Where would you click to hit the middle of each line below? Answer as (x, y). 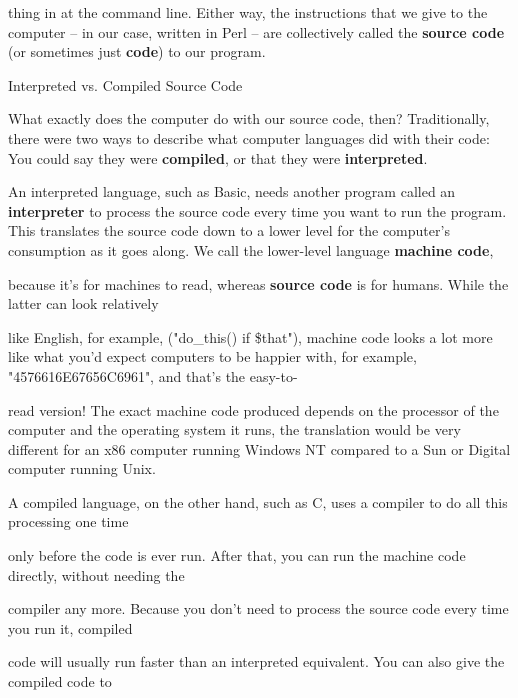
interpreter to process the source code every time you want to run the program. (257, 210)
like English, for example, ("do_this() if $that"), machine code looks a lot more (250, 336)
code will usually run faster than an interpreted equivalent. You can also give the (256, 661)
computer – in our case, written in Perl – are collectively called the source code (256, 31)
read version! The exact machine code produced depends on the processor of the (253, 409)
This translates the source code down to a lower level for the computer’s (229, 230)
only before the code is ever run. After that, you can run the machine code (237, 555)
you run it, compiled (70, 627)
